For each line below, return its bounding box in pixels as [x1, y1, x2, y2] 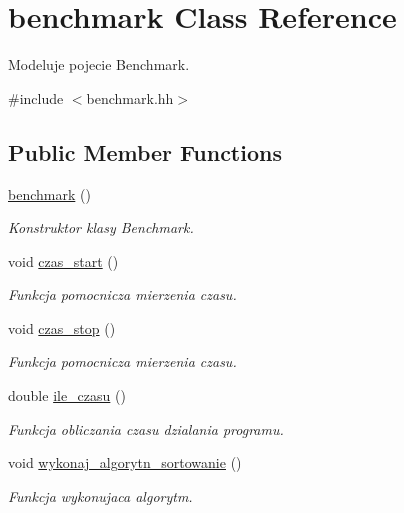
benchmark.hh [86, 87, 174, 108]
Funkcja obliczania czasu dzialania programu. [8, 418, 284, 439]
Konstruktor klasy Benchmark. [8, 217, 194, 238]
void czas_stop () [8, 317, 116, 338]
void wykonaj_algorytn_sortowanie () [8, 452, 242, 473]
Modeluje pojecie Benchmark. [8, 54, 190, 75]
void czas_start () [8, 250, 119, 271]
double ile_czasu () [8, 385, 126, 406]
